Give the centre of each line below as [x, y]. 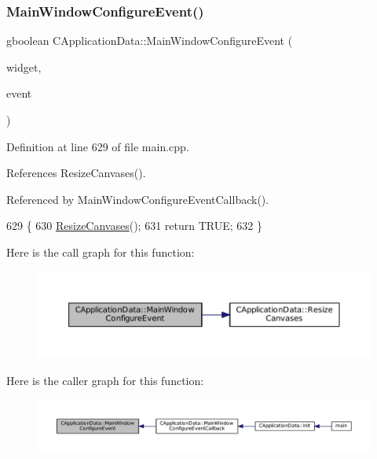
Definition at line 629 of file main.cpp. [98, 146]
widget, [24, 67]
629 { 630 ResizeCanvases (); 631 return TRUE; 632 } [134, 226]
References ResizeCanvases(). [76, 173]
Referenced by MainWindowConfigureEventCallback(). [138, 199]
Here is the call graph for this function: [101, 252]
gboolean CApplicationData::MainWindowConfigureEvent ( [150, 41]
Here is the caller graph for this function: [105, 380]
